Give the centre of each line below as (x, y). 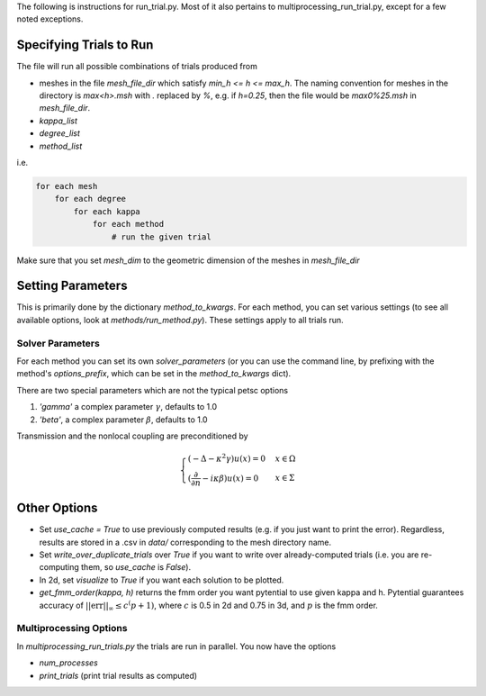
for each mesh (67, 186)
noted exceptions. (50, 19)
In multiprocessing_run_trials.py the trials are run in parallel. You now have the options (176, 646)
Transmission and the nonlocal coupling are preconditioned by (132, 436)
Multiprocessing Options (72, 628)
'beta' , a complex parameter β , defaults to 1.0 (123, 420)
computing (59, 567)
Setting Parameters (72, 286)
